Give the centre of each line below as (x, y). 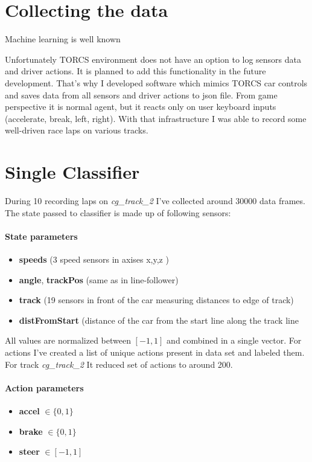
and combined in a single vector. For (234, 340)
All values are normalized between (68, 340)
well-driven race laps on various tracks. (77, 130)
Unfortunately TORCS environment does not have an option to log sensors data (153, 59)
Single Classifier (72, 172)
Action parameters (44, 387)
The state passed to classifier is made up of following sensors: (118, 212)
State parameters (41, 236)
